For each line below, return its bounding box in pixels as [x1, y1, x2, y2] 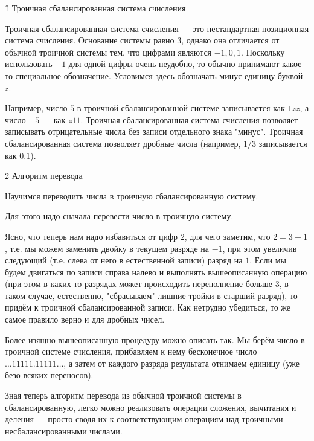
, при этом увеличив [222, 242, 297, 254]
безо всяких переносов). [5, 369, 94, 381]
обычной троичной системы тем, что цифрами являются [5, 45, 212, 58]
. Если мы [249, 254, 286, 266]
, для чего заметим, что [184, 230, 271, 242]
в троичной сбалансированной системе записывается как [77, 101, 285, 114]
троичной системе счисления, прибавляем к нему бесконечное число [5, 345, 257, 358]
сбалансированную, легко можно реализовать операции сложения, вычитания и [5, 401, 296, 413]
